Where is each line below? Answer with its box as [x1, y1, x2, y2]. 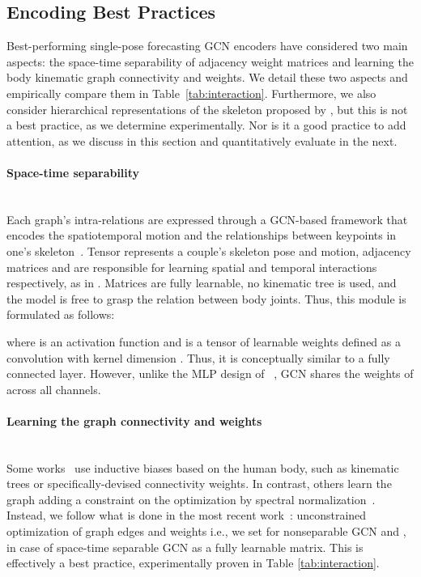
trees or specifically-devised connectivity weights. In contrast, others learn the [6, 475, 392, 492]
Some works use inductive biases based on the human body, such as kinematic [6, 459, 399, 476]
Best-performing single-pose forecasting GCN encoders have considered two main [6, 37, 408, 54]
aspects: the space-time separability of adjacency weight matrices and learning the [6, 53, 414, 70]
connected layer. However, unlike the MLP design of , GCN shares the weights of [6, 365, 414, 382]
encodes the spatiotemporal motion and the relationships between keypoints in [6, 227, 397, 244]
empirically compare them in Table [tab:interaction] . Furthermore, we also [6, 84, 376, 101]
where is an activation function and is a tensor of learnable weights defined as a [6, 333, 401, 350]
